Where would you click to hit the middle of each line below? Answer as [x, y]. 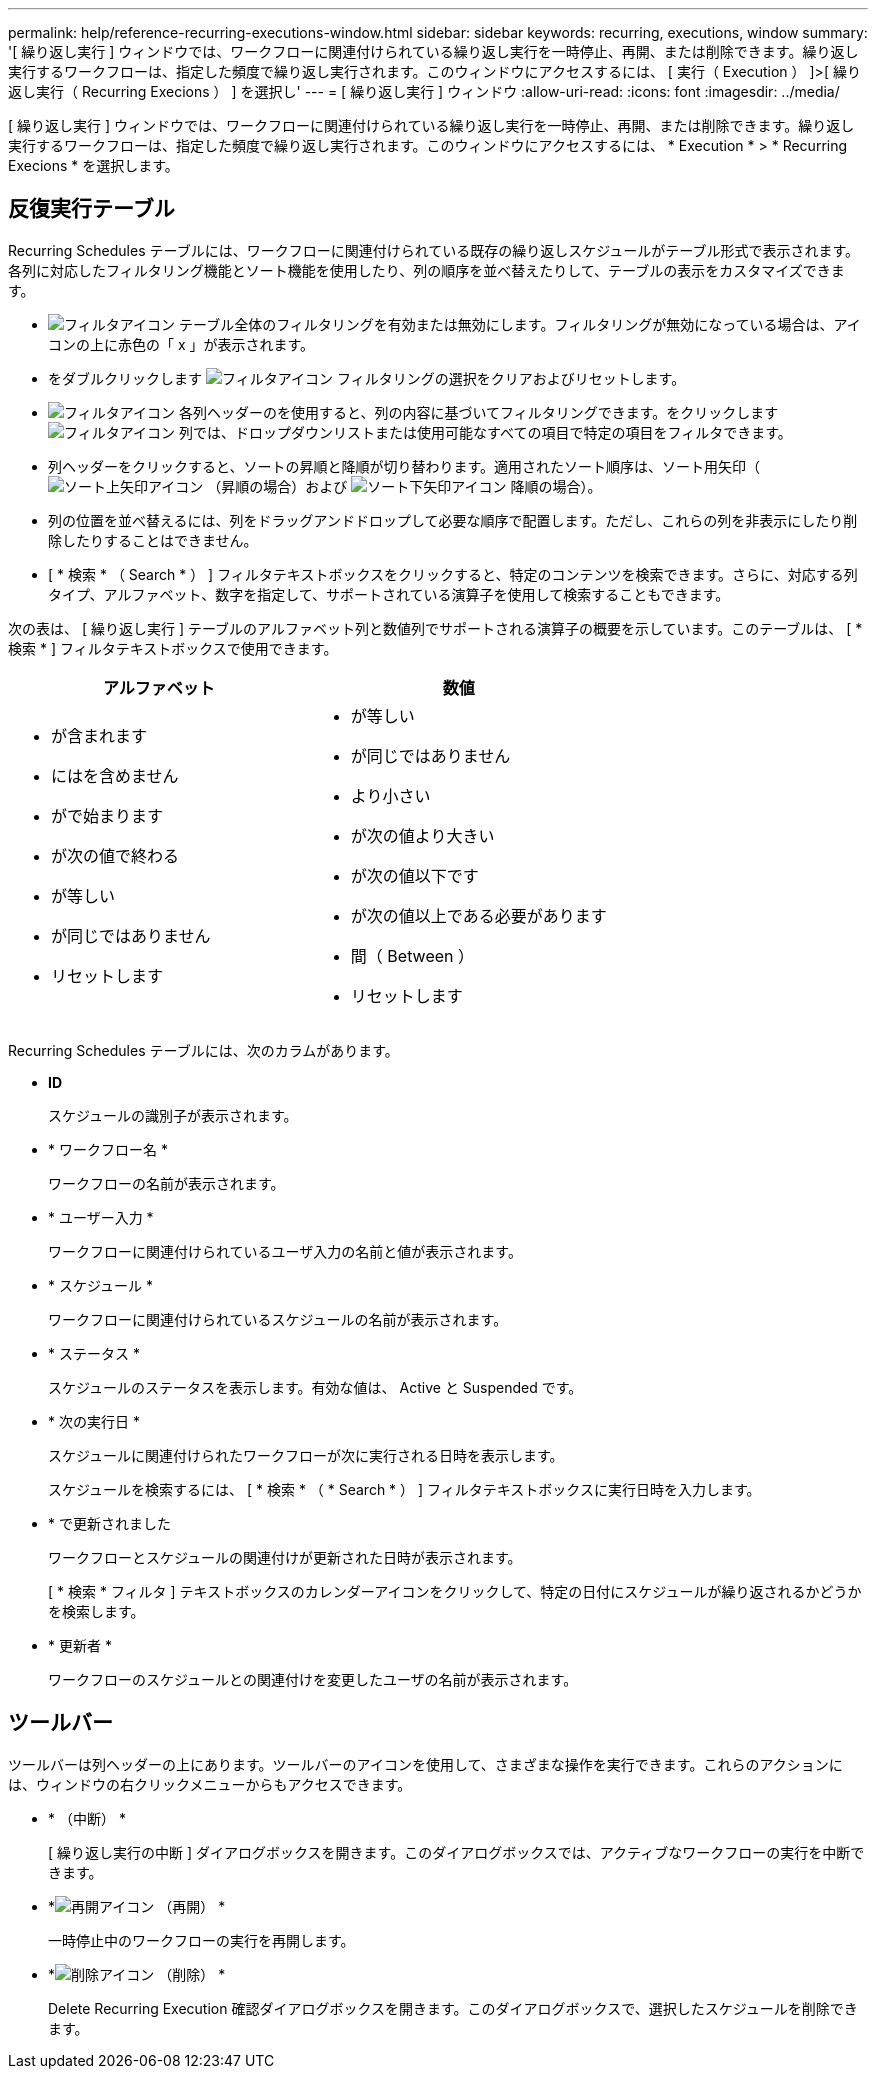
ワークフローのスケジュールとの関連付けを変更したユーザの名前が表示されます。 [313, 1679]
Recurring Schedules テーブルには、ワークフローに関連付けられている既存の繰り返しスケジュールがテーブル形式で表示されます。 [433, 250]
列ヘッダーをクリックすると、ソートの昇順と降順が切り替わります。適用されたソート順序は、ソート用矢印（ [404, 466]
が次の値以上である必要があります [478, 915]
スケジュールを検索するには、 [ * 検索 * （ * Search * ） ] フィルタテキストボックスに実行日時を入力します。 [404, 1489]
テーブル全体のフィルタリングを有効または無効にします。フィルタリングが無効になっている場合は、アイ [519, 324]
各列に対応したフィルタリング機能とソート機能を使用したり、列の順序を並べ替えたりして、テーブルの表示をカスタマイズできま [426, 270]
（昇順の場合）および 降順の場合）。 [404, 486]
